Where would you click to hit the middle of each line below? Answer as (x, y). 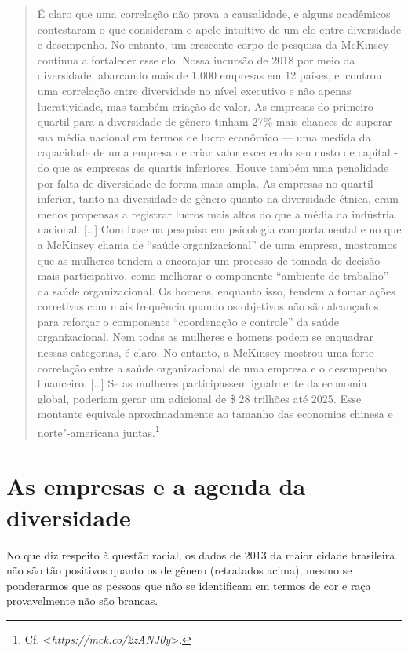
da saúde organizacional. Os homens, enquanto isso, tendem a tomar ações (216, 290)
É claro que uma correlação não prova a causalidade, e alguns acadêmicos (214, 13)
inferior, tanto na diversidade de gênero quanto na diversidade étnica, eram (218, 198)
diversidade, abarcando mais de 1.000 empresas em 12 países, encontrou (209, 75)
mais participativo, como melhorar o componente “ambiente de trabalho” (213, 275)
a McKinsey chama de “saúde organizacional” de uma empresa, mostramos (217, 244)
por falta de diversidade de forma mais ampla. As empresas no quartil (205, 183)
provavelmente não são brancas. (82, 601)
